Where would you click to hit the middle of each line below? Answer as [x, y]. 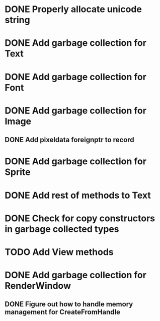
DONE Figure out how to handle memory [69, 304]
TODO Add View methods [59, 252]
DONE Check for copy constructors [80, 218]
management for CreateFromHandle [62, 312]
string [18, 20]
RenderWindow [38, 286]
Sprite [18, 172]
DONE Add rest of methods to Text [78, 195]
